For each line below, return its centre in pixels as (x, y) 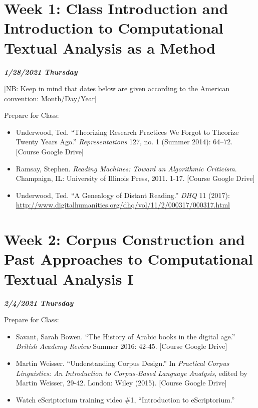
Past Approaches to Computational (128, 259)
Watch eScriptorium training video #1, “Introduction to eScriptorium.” (125, 399)
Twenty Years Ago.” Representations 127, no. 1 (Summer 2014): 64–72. (124, 142)
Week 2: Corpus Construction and (125, 239)
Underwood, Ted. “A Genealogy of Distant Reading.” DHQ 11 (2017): (123, 195)
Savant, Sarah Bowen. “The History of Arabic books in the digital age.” (125, 336)
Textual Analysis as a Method (110, 47)
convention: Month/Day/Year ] (50, 98)
